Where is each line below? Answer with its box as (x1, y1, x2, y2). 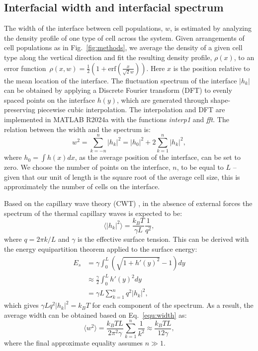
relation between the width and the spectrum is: (4, 124, 151, 134)
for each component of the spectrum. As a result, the (92, 300, 254, 310)
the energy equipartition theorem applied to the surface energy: (4, 243, 197, 254)
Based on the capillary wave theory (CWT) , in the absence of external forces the (4, 198, 253, 209)
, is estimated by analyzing (170, 23, 252, 33)
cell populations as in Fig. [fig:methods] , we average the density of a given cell (4, 42, 243, 53)
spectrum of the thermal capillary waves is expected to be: (4, 208, 182, 218)
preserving (4, 104, 35, 115)
